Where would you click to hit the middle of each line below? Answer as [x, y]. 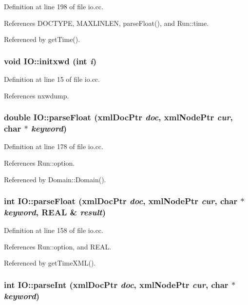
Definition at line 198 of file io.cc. [54, 6]
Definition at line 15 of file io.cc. [52, 79]
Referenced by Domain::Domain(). [55, 179]
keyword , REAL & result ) [55, 212]
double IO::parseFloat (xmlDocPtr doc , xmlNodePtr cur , [118, 117]
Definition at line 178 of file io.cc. [54, 146]
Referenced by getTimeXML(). [50, 263]
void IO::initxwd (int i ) [50, 61]
